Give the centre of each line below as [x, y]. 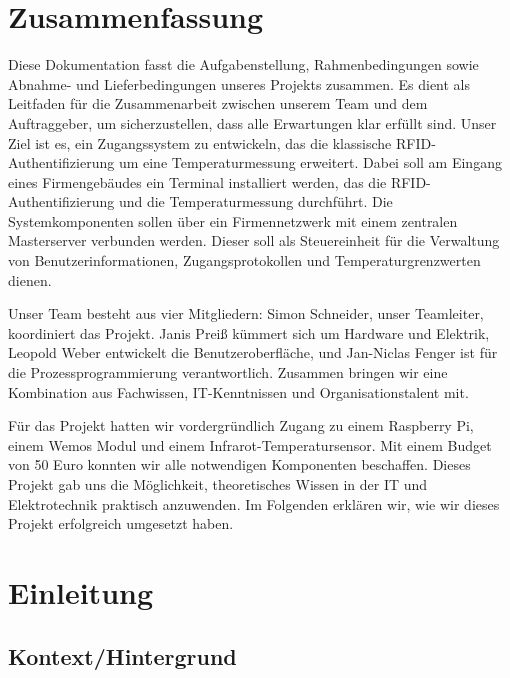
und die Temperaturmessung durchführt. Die [255, 201]
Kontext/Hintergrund [122, 655]
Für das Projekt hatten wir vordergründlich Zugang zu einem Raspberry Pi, [241, 425]
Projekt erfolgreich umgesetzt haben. [121, 523]
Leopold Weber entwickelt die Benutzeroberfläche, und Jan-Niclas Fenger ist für [253, 352]
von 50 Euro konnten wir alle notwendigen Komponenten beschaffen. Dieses [239, 464]
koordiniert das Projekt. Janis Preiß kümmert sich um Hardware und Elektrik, [249, 332]
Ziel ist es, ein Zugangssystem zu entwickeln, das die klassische [200, 142]
